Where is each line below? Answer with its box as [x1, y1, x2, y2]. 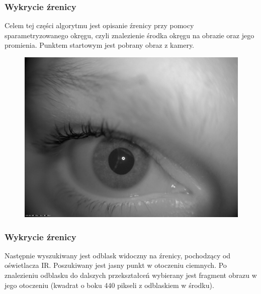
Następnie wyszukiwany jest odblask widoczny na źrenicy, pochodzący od [5, 250, 231, 260]
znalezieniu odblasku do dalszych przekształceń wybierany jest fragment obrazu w [5, 270, 257, 280]
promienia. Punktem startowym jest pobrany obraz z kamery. [5, 40, 195, 50]
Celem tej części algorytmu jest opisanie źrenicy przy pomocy [5, 20, 194, 31]
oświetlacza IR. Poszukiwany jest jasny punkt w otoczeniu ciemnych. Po [5, 260, 227, 270]
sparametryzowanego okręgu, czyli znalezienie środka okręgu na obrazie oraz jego [5, 30, 254, 40]
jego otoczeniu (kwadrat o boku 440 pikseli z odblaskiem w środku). [5, 279, 214, 290]
